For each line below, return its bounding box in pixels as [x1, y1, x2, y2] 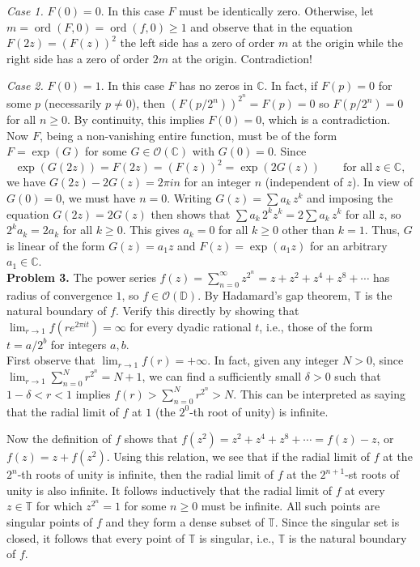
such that [334, 368, 381, 385]
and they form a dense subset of [105, 514, 265, 531]
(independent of [265, 173, 343, 190]
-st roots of [345, 466, 400, 483]
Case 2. [6, 77, 44, 94]
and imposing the [307, 189, 393, 206]
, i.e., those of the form [259, 318, 373, 335]
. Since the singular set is [274, 514, 400, 531]
